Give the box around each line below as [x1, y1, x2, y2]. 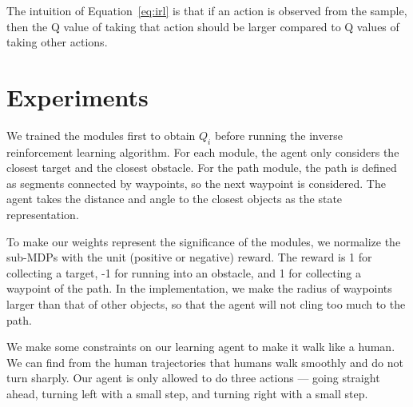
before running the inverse [214, 126, 343, 143]
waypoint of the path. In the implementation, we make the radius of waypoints [6, 280, 392, 297]
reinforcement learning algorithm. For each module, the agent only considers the [6, 143, 399, 160]
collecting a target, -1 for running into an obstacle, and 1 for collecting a [6, 264, 361, 281]
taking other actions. [6, 34, 108, 50]
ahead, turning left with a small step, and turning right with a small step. [6, 385, 368, 402]
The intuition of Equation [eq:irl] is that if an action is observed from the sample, [6, 2, 407, 18]
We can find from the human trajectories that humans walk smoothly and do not [6, 353, 403, 370]
